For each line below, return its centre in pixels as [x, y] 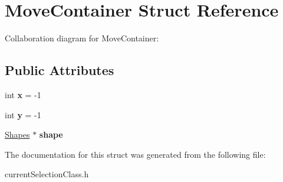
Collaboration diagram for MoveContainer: [82, 38]
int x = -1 [23, 94]
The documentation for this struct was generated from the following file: [135, 154]
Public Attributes [60, 70]
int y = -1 [23, 114]
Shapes [17, 134]
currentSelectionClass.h [47, 174]
